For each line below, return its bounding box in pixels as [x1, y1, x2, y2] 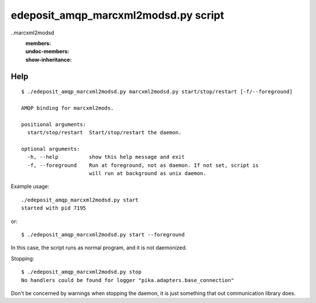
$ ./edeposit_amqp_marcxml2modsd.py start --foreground [21, 231, 185, 238]
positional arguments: [21, 121, 87, 128]
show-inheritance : [25, 56, 72, 63]
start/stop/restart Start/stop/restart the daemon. [27, 129, 182, 136]
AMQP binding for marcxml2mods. [21, 105, 114, 111]
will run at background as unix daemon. [88, 170, 207, 177]
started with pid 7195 [21, 205, 87, 211]
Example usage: [11, 183, 50, 190]
